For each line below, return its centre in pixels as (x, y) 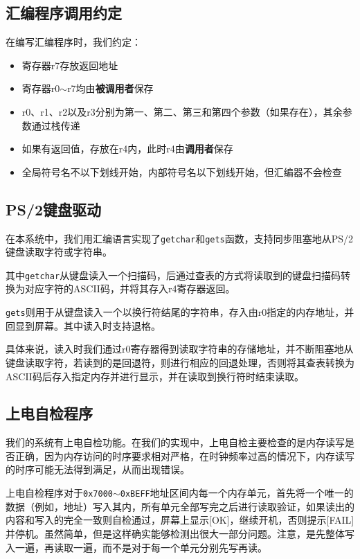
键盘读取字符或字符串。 (59, 252)
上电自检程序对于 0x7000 (59, 493)
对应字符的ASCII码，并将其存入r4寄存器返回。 (130, 289)
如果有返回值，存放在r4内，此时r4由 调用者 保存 (127, 149)
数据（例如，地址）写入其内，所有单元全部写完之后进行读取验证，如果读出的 (180, 506)
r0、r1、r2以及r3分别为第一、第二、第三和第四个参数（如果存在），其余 (182, 111)
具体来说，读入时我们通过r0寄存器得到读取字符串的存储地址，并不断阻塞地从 (180, 349)
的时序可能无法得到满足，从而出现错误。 (98, 469)
